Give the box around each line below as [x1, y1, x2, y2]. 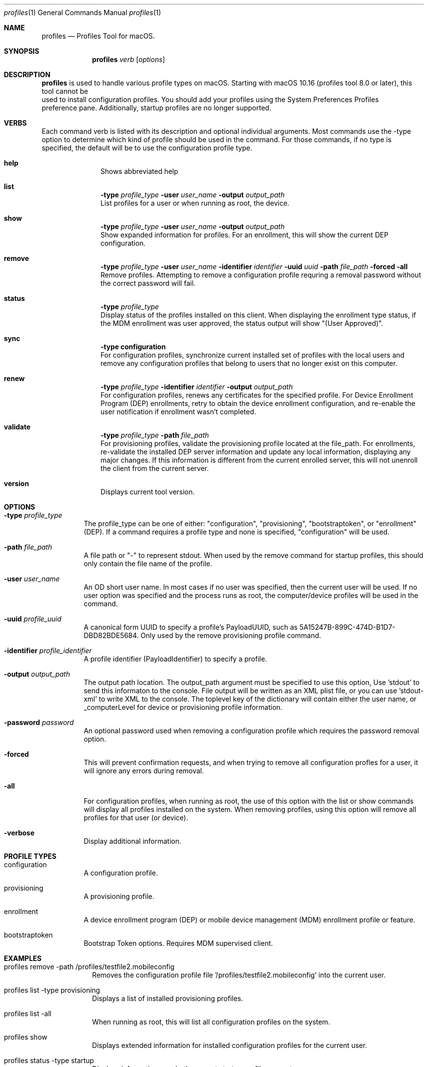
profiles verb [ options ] [92, 55, 165, 64]
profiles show [4, 1033, 47, 1041]
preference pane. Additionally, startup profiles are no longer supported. [42, 104, 272, 112]
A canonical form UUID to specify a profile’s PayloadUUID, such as [84, 623, 298, 631]
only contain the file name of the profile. [84, 559, 213, 568]
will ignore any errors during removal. [84, 767, 204, 775]
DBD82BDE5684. [84, 631, 139, 640]
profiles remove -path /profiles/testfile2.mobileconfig [4, 962, 175, 971]
